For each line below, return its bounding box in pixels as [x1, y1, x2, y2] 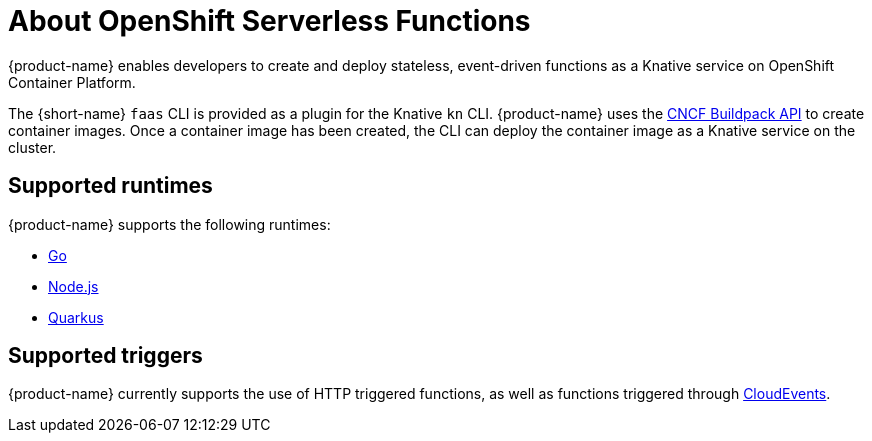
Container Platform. [8, 73, 136, 91]
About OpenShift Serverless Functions [8, 4, 531, 38]
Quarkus [48, 308, 104, 326]
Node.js [48, 277, 99, 295]
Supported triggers [8, 343, 203, 369]
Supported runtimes [8, 173, 213, 199]
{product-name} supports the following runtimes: [8, 215, 331, 233]
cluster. [8, 138, 57, 156]
